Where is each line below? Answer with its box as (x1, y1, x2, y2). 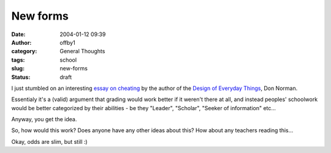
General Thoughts (59, 48, 105, 55)
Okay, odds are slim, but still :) (11, 138, 88, 145)
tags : (11, 56, 25, 64)
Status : (11, 73, 31, 81)
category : (11, 48, 37, 55)
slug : (11, 65, 25, 72)
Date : (11, 31, 26, 38)
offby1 (59, 39, 76, 46)
